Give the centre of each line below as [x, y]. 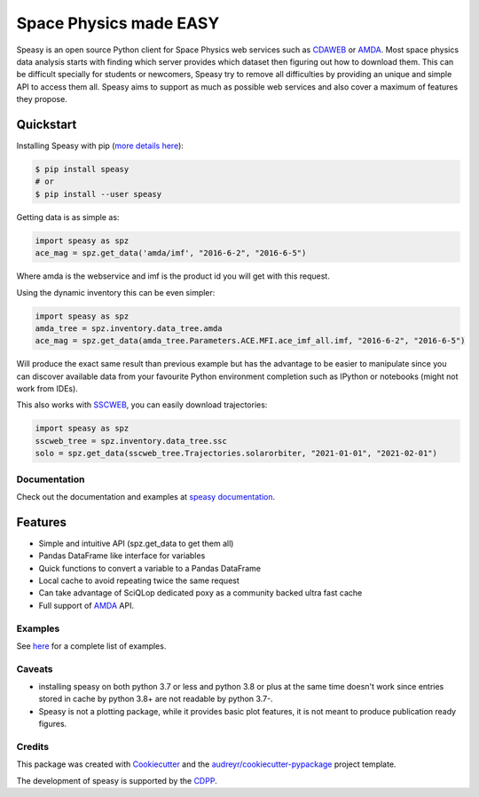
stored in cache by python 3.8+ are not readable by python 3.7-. [156, 699]
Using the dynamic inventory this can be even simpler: [116, 292]
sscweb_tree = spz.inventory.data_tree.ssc [131, 441]
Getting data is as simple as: [68, 217]
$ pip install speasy [82, 169]
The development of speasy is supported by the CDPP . [117, 780]
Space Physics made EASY [118, 23]
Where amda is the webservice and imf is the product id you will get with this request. [173, 276]
